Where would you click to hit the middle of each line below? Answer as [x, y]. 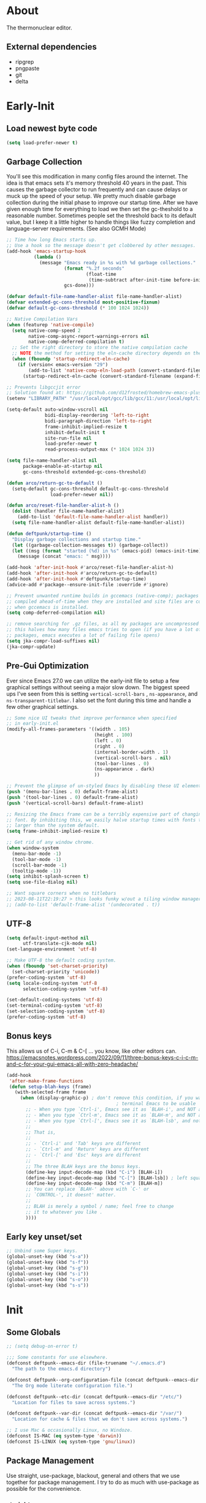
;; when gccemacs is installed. [48, 607]
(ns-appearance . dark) [124, 769]
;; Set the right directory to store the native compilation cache [100, 348]
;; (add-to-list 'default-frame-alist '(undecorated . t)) [83, 904]
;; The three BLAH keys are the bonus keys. [83, 1166]
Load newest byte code [52, 128]
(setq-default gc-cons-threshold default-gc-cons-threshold [90, 489]
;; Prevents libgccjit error [44, 387]
